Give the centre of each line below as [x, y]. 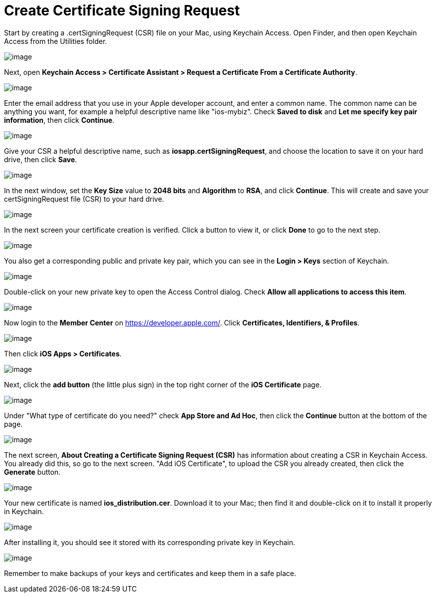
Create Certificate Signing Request [122, 10]
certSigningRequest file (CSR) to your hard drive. [84, 199]
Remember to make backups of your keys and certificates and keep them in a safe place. [150, 573]
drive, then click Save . [41, 159]
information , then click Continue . [59, 120]
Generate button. [32, 472]
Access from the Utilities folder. [56, 41]
